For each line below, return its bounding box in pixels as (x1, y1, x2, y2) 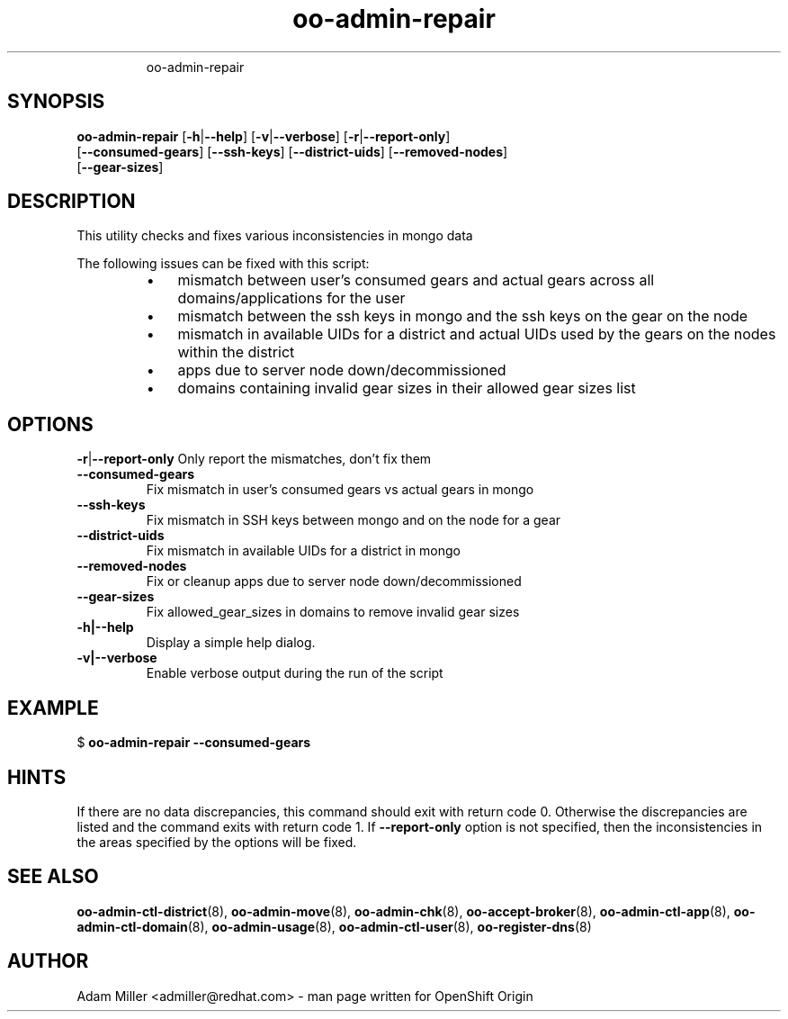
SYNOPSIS (7, 90, 105, 113)
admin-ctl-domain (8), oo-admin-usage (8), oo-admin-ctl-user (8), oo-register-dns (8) (76, 918, 592, 934)
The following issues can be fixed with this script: (76, 256, 370, 272)
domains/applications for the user (177, 289, 406, 308)
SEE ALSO (7, 865, 99, 888)
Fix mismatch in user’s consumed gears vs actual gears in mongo (146, 482, 534, 498)
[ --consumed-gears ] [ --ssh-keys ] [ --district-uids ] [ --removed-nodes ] (76, 143, 508, 159)
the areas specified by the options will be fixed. (76, 834, 357, 850)
